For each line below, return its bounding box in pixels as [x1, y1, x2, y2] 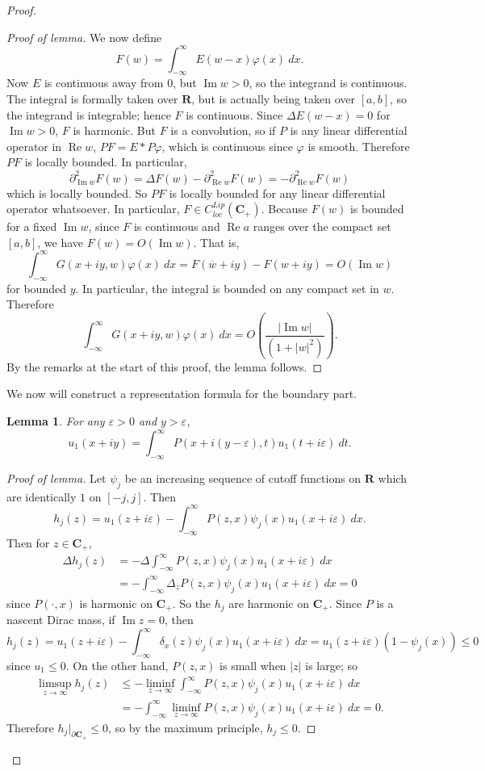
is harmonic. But [73, 122, 156, 139]
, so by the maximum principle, [108, 719, 263, 735]
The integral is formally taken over [6, 90, 178, 107]
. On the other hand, [65, 656, 169, 673]
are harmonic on [228, 594, 309, 611]
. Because [261, 200, 308, 217]
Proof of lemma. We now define [6, 28, 162, 45]
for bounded [6, 279, 66, 296]
